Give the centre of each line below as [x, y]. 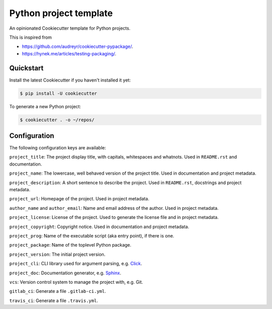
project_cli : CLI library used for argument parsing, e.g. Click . [76, 264]
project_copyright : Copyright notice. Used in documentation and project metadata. [99, 226]
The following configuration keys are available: [58, 148]
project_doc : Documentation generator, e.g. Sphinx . [65, 273]
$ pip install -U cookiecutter [59, 93]
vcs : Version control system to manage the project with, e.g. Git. [76, 282]
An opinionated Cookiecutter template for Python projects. [70, 28]
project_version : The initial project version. [57, 254]
